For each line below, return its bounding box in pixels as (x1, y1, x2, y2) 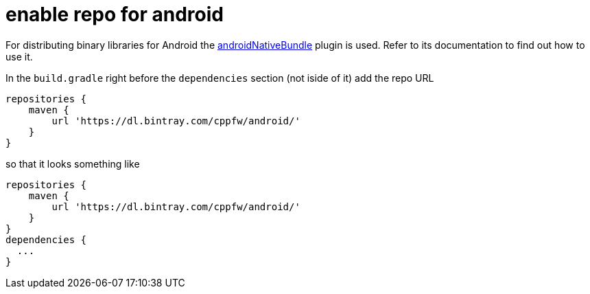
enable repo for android (5, 3, 224, 26)
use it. (5, 50, 33, 63)
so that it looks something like (5, 157, 140, 170)
